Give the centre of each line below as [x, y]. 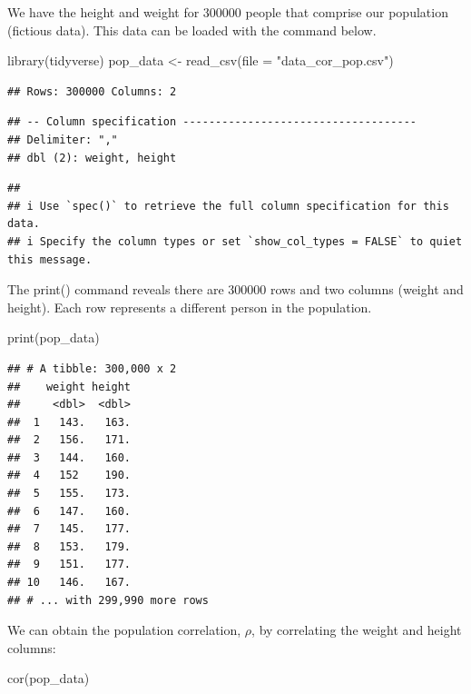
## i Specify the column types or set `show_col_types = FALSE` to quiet [235, 241]
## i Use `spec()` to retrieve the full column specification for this [228, 206]
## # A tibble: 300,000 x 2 [92, 368]
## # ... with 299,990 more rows [108, 600]
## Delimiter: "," [63, 139]
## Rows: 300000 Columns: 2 [92, 91]
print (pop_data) [54, 337]
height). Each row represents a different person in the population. [190, 307]
